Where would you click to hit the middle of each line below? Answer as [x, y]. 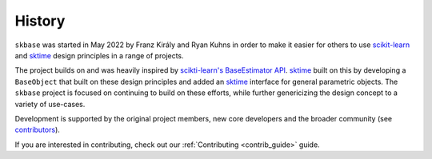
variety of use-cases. [50, 104]
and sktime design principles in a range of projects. [99, 55]
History [40, 21]
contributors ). [37, 130]
